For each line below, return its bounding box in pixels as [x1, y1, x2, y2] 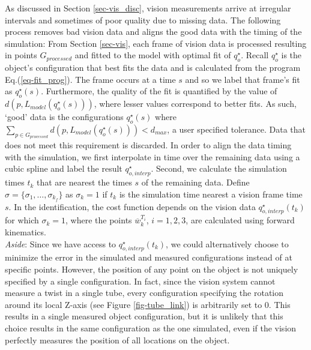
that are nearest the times [37, 176, 132, 189]
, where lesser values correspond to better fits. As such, [94, 97, 297, 110]
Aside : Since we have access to [5, 237, 116, 250]
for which [5, 214, 39, 226]
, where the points [65, 214, 132, 226]
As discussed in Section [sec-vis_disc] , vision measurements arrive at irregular [5, 2, 291, 14]
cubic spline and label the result [5, 162, 122, 175]
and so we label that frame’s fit [185, 73, 300, 85]
